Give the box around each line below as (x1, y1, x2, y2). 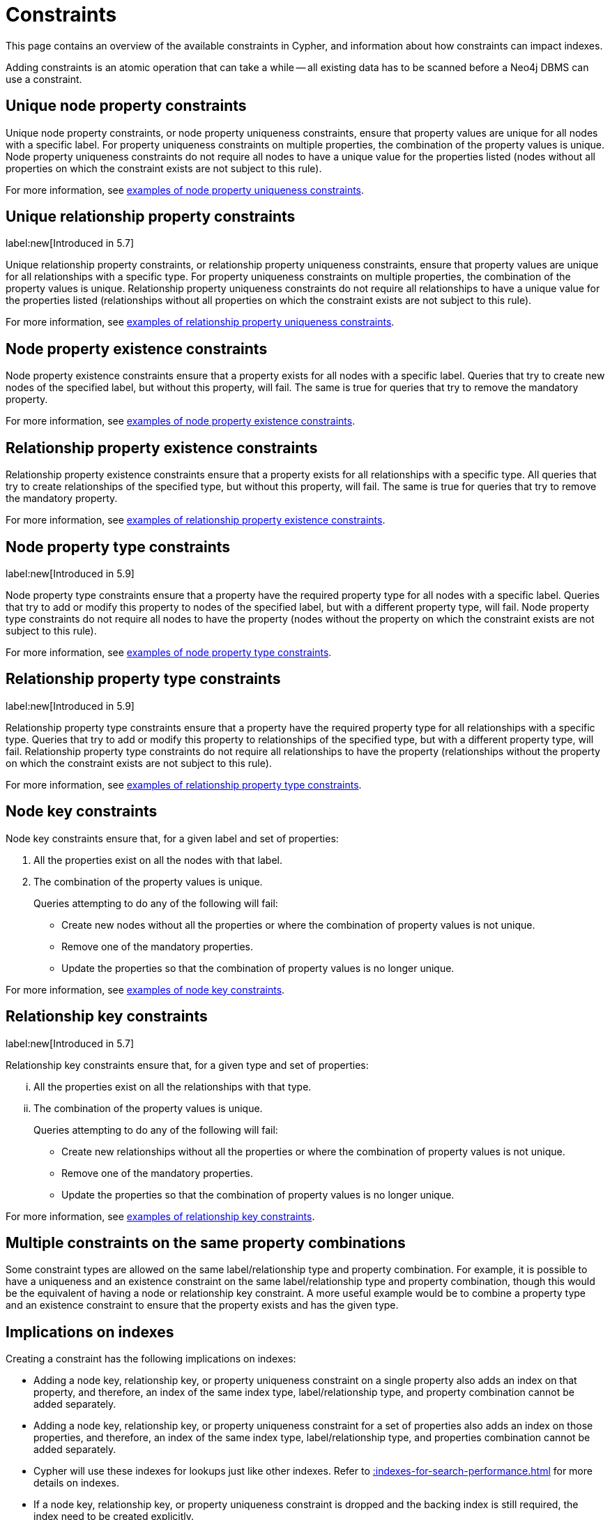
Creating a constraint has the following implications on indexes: (6, 1353, 296, 1365)
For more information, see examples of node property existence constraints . (6, 415, 356, 427)
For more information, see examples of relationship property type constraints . (6, 778, 362, 791)
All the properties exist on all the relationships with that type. (33, 1080, 312, 1093)
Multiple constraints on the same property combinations (6, 1233, 406, 1252)
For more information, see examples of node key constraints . (6, 983, 285, 996)
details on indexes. (33, 1477, 119, 1489)
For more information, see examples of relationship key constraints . (6, 1210, 315, 1222)
